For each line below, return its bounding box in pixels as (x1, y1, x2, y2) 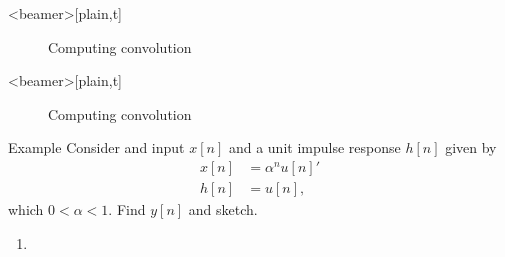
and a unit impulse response (228, 137, 401, 158)
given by (445, 137, 497, 158)
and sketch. (188, 199, 258, 220)
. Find (108, 199, 146, 220)
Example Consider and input (8, 137, 185, 158)
